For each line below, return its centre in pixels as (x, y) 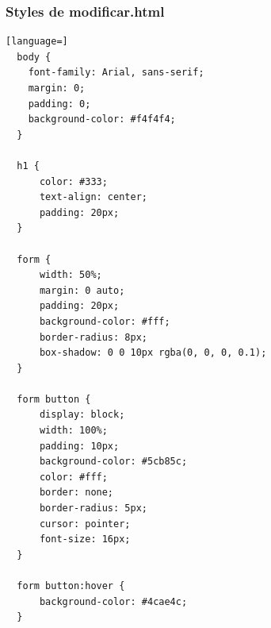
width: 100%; (73, 431)
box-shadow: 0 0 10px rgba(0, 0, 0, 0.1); (153, 353)
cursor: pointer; (85, 524)
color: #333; (73, 181)
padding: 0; (59, 104)
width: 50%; (71, 275)
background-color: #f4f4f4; (102, 119)
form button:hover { (71, 586)
